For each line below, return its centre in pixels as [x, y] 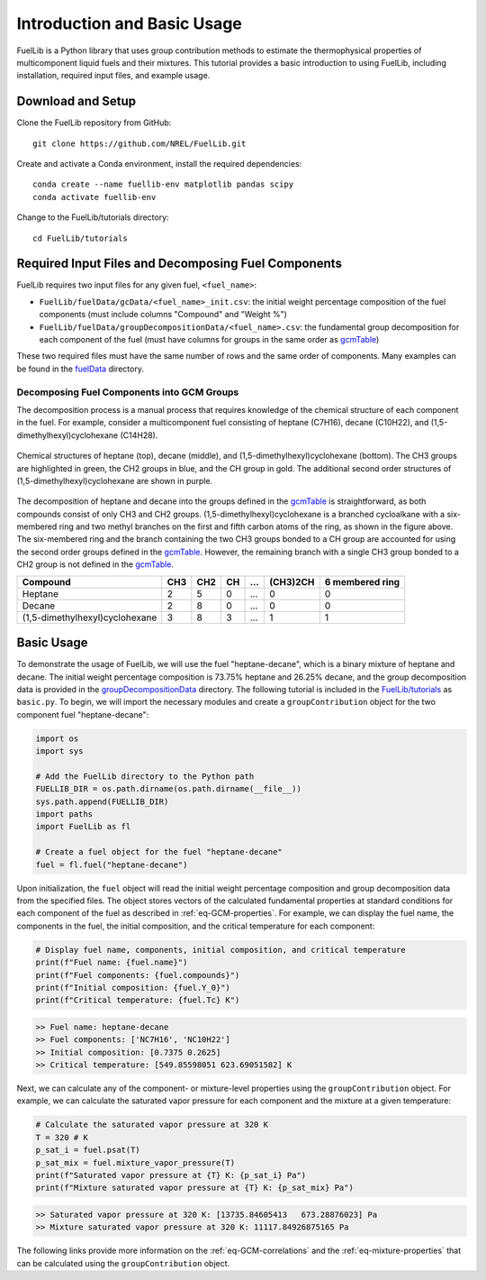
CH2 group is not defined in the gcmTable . [95, 564]
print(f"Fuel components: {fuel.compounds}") [138, 975]
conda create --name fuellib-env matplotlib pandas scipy [163, 184]
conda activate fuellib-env [94, 197]
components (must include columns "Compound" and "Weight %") [163, 315]
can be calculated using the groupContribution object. [123, 1263]
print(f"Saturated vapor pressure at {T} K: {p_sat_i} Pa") [171, 1175]
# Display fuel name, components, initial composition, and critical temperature [221, 950]
